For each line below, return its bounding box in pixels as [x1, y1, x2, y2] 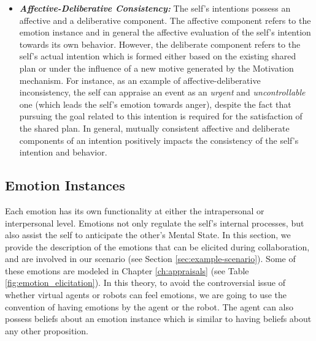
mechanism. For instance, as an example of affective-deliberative [19, 73, 261, 86]
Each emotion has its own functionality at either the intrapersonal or [5, 204, 264, 217]
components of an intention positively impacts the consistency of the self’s [19, 133, 299, 146]
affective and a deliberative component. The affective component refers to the [19, 13, 311, 26]
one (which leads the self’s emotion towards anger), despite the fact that [19, 97, 291, 110]
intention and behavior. [19, 146, 107, 159]
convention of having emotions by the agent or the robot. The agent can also [5, 300, 293, 313]
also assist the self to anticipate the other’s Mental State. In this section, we [5, 228, 291, 241]
